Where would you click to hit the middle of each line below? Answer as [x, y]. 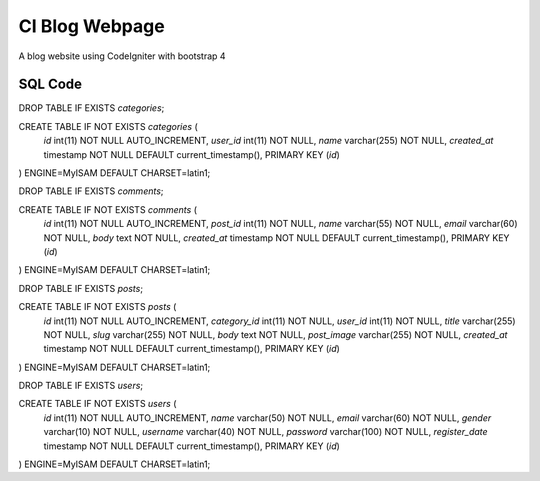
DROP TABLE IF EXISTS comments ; [91, 191]
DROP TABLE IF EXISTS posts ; [81, 288]
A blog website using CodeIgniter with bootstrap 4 [122, 56]
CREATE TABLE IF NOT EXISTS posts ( [97, 307]
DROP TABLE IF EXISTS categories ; [91, 108]
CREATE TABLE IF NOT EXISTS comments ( [107, 209]
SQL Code [50, 84]
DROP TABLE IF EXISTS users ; [81, 386]
